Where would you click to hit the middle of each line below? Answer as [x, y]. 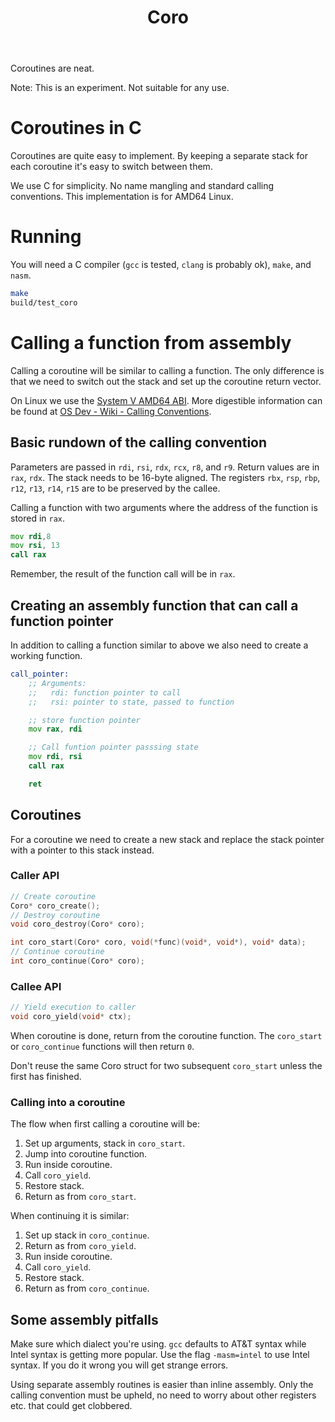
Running [46, 237]
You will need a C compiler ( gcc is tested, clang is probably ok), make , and [161, 265]
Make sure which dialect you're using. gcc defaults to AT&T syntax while [158, 1344]
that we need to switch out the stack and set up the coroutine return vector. [166, 381]
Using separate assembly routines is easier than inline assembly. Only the [162, 1385]
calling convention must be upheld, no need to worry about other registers [163, 1395]
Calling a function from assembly [151, 343]
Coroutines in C [76, 128]
